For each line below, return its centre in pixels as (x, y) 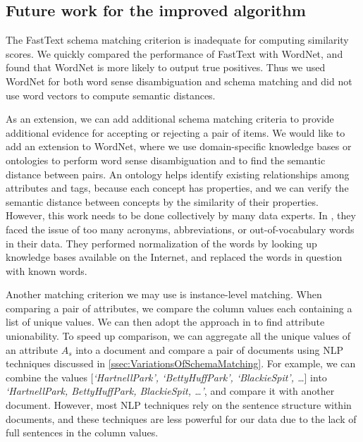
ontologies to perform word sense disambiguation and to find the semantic (166, 160)
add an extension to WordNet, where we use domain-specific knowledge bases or (179, 146)
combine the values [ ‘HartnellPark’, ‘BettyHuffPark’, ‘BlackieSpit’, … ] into (166, 377)
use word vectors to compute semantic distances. (111, 95)
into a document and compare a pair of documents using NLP (209, 349)
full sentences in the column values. (82, 432)
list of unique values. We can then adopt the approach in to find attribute (165, 322)
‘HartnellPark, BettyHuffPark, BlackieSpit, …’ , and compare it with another (170, 391)
